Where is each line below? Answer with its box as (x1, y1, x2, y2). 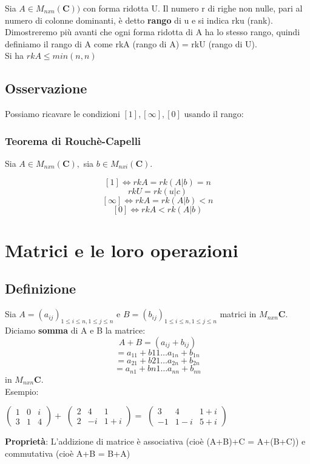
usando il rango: (184, 107, 244, 120)
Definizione (5, 279, 76, 298)
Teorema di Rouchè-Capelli (5, 133, 141, 148)
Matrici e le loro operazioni (5, 237, 238, 262)
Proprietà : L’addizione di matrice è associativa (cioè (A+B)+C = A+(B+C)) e (5, 435, 306, 448)
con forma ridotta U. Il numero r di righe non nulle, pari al (83, 2, 303, 14)
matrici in (220, 308, 257, 320)
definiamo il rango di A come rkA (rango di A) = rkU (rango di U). (5, 37, 257, 50)
